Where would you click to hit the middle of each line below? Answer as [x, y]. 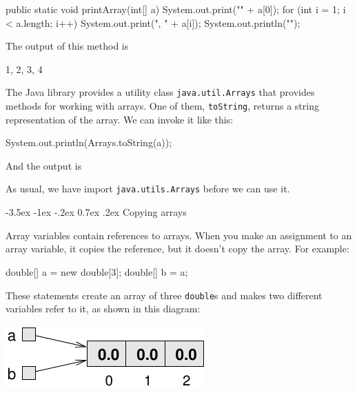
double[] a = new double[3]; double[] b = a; [97, 271]
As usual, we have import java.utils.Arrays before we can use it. [148, 189]
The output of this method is [67, 46]
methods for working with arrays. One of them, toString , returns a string [162, 106]
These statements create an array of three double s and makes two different [164, 295]
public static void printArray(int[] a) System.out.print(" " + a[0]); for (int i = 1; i [176, 9]
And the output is [44, 165]
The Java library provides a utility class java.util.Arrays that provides [160, 92]
